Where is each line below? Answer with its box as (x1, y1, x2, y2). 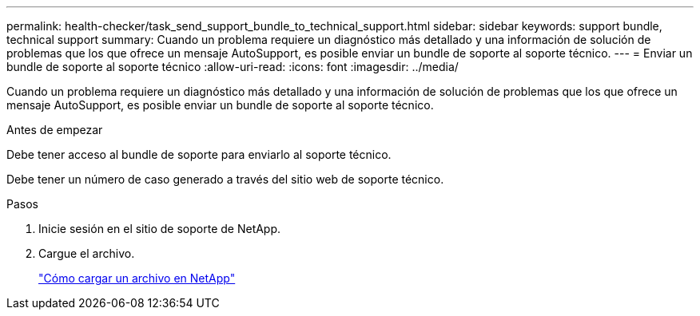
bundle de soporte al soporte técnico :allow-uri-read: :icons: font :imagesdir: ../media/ (6, 60, 459, 73)
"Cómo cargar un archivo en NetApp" (38, 271, 236, 285)
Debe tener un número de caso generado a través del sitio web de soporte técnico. (6, 172, 444, 186)
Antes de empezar (6, 123, 103, 136)
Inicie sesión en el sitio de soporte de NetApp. (38, 222, 281, 235)
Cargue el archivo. (38, 247, 135, 260)
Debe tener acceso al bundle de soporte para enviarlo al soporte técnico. (6, 148, 392, 161)
